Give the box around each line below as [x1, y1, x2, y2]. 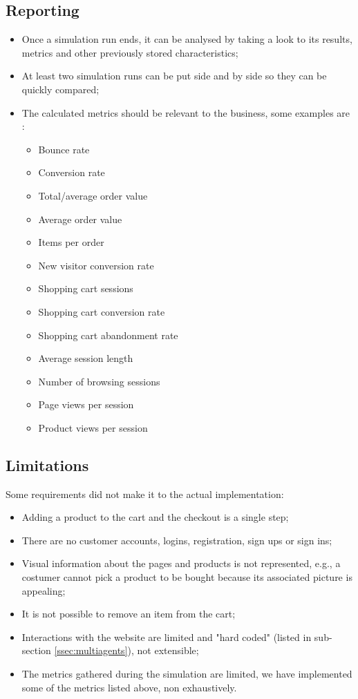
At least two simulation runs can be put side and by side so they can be [21, 68, 327, 83]
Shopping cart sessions [38, 281, 133, 296]
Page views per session [38, 397, 134, 412]
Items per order [38, 235, 104, 249]
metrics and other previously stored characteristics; [21, 45, 238, 59]
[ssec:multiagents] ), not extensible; [54, 643, 199, 658]
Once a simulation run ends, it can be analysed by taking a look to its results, [21, 32, 352, 46]
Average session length [38, 351, 133, 365]
